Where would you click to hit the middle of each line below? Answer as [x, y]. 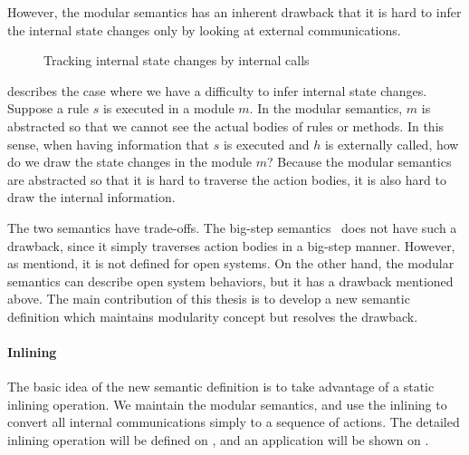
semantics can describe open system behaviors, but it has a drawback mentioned [230, 281]
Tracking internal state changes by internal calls [177, 60]
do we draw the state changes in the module [130, 162]
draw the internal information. [91, 197]
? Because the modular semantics [359, 162]
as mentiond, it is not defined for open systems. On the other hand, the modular [231, 263]
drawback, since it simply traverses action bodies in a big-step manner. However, [231, 245]
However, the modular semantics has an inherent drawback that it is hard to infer [234, 12]
